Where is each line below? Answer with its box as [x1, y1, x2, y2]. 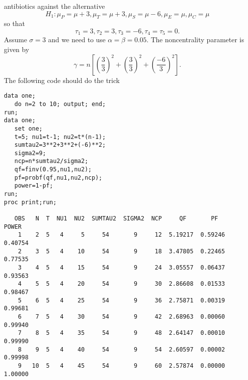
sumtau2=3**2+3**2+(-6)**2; [14, 141, 106, 149]
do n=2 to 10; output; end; [14, 100, 106, 108]
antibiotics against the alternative [4, 1, 105, 11]
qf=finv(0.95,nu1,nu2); [14, 166, 92, 173]
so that [4, 18, 25, 28]
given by [4, 44, 29, 54]
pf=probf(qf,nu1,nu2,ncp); [14, 174, 102, 181]
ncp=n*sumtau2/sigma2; [14, 158, 88, 165]
